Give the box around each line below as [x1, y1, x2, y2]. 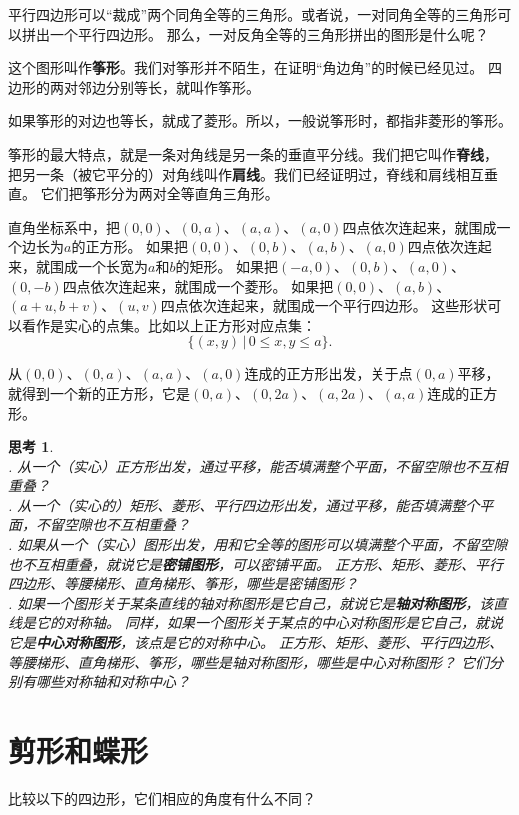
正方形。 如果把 [85, 236, 189, 257]
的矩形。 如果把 [175, 255, 279, 276]
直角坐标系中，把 [8, 216, 120, 237]
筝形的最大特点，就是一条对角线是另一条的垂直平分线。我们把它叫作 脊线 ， [8, 143, 498, 164]
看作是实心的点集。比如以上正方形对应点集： [21, 314, 316, 335]
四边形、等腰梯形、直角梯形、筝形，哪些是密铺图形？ [8, 573, 358, 594]
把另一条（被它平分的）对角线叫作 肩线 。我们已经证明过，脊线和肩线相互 [8, 163, 484, 184]
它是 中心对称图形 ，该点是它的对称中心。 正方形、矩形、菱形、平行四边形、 [8, 632, 504, 653]
